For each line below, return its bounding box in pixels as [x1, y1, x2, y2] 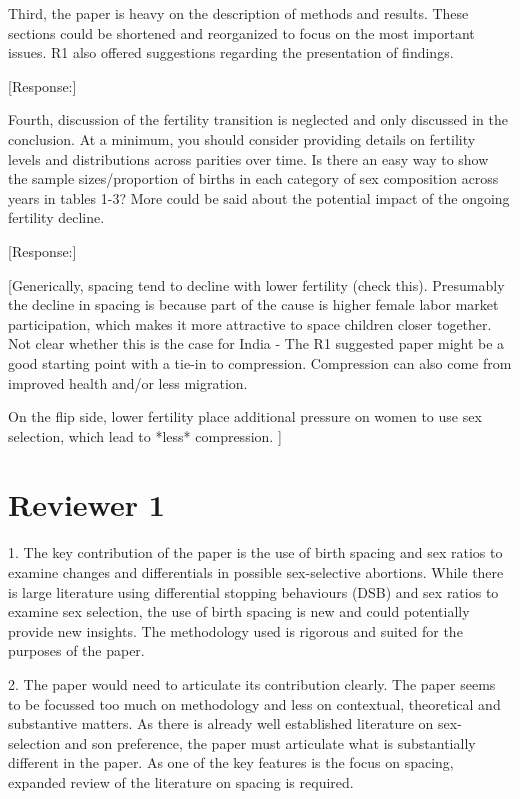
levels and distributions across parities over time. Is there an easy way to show [8, 148, 489, 169]
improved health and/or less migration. [8, 372, 248, 393]
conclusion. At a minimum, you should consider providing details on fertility [8, 128, 476, 149]
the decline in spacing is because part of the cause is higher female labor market [8, 294, 499, 315]
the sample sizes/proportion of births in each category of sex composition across [8, 168, 499, 189]
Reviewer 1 [8, 484, 165, 525]
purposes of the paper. [8, 640, 145, 661]
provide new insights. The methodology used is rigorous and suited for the [8, 620, 463, 641]
